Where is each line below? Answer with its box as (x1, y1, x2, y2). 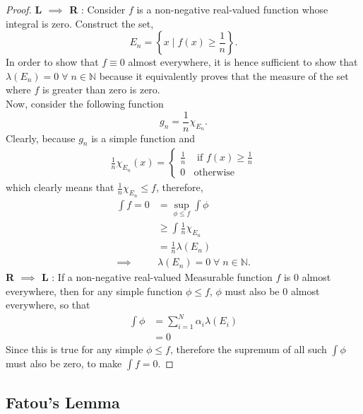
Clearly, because (6, 130, 76, 145)
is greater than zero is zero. (42, 82, 160, 97)
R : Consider (69, 2, 126, 16)
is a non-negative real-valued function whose (136, 2, 328, 16)
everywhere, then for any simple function (6, 283, 183, 298)
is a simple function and (91, 130, 195, 145)
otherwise (194, 167, 235, 178)
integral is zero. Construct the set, (6, 16, 154, 30)
